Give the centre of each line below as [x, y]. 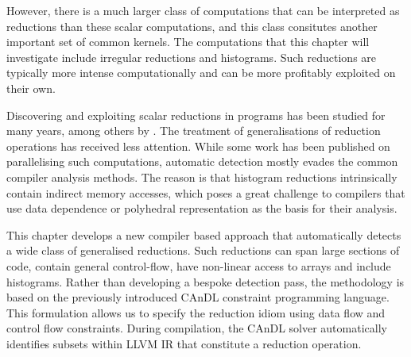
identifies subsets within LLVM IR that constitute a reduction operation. [184, 343]
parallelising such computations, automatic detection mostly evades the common [202, 161]
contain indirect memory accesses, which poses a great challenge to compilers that [206, 192]
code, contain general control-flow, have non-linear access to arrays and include [199, 265]
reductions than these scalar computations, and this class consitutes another [192, 26]
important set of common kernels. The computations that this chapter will [188, 42]
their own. [31, 88]
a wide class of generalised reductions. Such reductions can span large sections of [203, 250]
